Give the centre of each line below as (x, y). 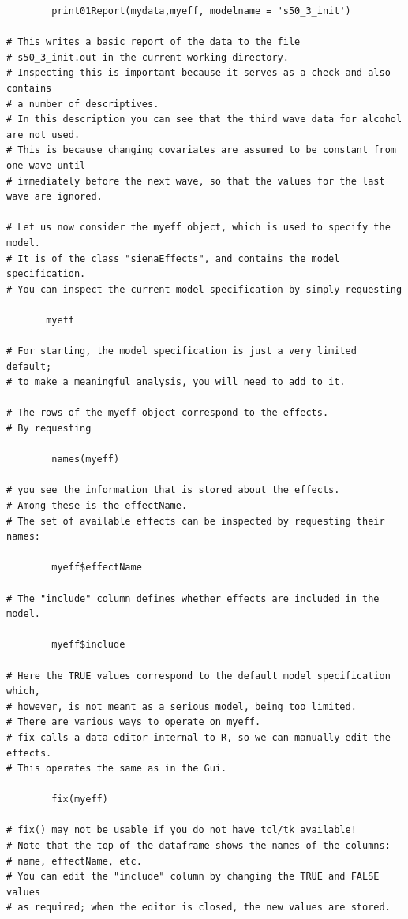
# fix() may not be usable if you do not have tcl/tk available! (182, 830)
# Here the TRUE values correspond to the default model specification (198, 676)
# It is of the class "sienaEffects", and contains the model (173, 258)
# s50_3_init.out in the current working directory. (148, 57)
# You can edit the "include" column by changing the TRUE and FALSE (193, 877)
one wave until (46, 165)
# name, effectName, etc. (74, 861)
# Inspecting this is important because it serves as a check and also (198, 73)
